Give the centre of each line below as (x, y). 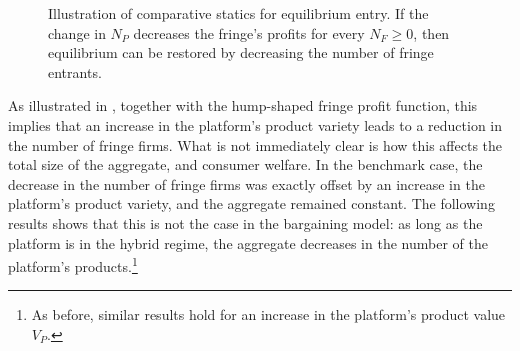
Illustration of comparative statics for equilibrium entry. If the (238, 13)
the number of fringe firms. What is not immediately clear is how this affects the (255, 144)
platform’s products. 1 (73, 264)
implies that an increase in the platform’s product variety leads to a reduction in (255, 124)
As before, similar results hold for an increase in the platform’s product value (268, 314)
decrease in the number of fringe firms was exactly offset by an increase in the (246, 183)
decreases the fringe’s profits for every (249, 32)
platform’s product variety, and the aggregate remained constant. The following (251, 203)
